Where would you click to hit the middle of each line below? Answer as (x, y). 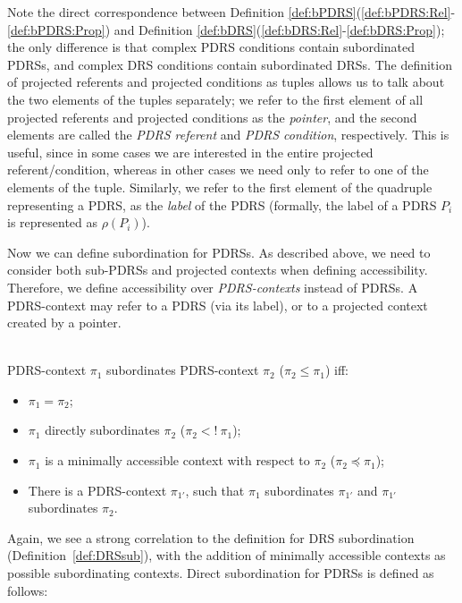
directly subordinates (102, 430)
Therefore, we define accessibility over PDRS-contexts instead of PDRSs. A (213, 287)
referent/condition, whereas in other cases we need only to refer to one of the (218, 170)
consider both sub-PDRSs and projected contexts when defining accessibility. (218, 270)
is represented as (53, 222)
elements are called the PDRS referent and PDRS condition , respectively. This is (228, 135)
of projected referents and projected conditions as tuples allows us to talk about (226, 82)
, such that (215, 490)
